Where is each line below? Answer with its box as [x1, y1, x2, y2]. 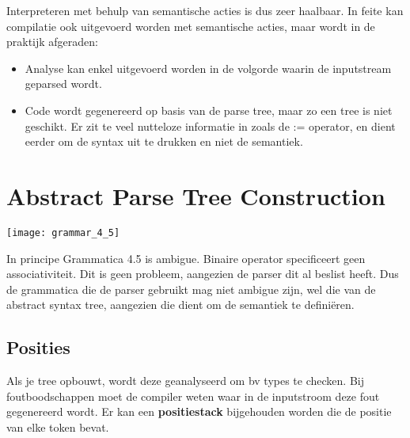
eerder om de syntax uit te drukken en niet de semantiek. [25, 133, 303, 150]
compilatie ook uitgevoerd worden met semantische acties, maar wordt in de [6, 17, 375, 34]
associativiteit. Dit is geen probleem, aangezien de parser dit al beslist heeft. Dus [6, 265, 399, 282]
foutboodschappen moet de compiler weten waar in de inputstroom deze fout [6, 387, 380, 404]
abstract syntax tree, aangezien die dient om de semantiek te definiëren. [6, 296, 355, 313]
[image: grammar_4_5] [6, 227, 120, 238]
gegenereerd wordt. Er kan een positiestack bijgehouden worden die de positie [6, 403, 392, 420]
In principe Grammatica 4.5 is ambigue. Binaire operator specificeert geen [6, 249, 366, 266]
